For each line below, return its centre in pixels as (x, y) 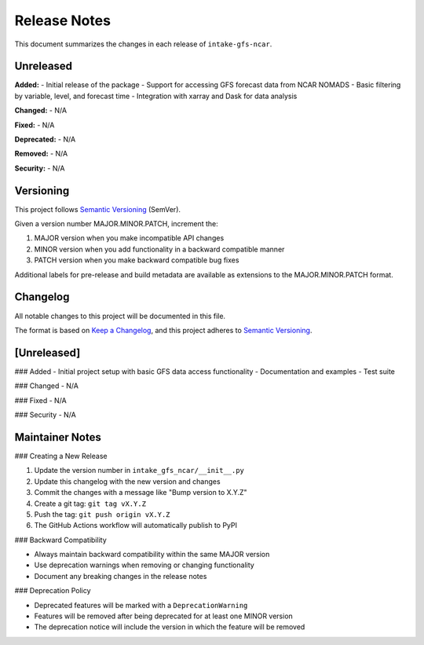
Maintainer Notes (58, 437)
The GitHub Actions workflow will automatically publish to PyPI (135, 526)
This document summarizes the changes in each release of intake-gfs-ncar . (143, 44)
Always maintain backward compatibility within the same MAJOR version (152, 555)
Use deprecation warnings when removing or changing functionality (144, 565)
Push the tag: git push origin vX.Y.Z (102, 514)
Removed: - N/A (41, 154)
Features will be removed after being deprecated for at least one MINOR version (164, 616)
